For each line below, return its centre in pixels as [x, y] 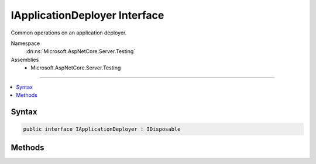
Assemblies [25, 60]
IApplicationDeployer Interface [87, 15]
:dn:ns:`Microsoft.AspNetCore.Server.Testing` [80, 51]
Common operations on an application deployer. [69, 33]
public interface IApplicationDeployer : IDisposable [102, 129]
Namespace [25, 43]
